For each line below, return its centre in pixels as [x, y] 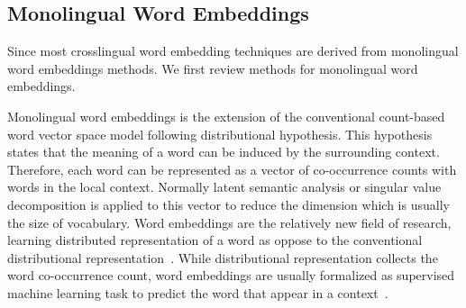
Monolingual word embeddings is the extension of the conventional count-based [226, 116]
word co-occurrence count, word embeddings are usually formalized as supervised [231, 275]
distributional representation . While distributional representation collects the [223, 257]
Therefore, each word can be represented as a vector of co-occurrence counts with [232, 169]
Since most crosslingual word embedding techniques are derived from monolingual [233, 51]
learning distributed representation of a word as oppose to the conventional [215, 240]
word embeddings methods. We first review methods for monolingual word [213, 68]
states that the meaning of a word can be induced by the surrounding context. [224, 152]
